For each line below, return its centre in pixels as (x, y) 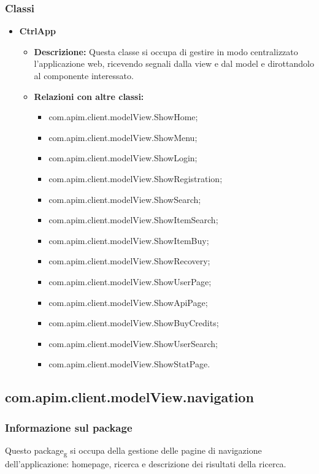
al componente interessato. (84, 75)
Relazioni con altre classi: (89, 96)
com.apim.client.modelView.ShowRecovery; (129, 261)
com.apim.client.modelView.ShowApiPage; (128, 302)
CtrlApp (37, 31)
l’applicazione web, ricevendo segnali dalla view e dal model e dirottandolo (174, 63)
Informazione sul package (69, 427)
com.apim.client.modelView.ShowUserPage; (130, 281)
